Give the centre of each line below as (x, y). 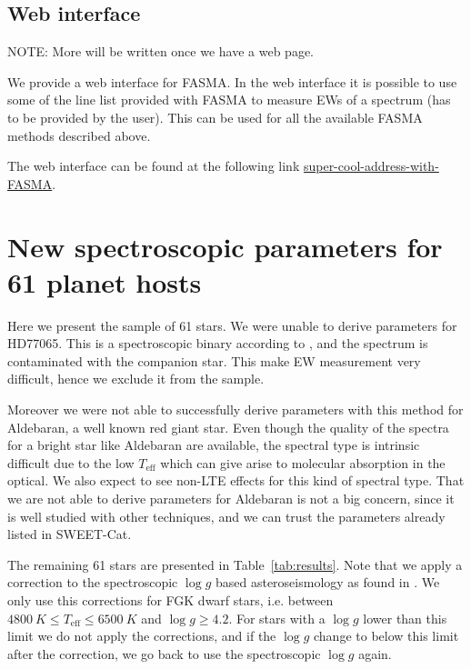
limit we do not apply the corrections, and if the (142, 636)
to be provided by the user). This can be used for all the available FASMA (215, 117)
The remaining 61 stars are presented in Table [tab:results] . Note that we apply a (235, 564)
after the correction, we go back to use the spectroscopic (164, 653)
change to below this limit (386, 636)
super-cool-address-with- (371, 166)
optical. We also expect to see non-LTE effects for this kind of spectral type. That (236, 480)
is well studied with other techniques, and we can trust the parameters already (226, 516)
